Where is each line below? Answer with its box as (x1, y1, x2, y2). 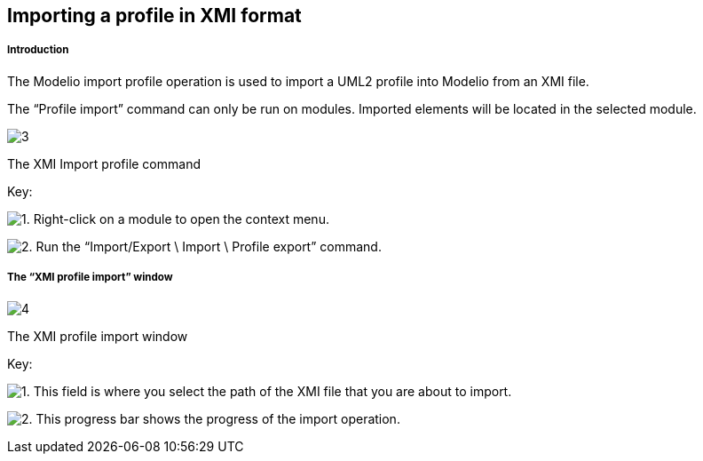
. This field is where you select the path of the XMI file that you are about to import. (26, 383, 512, 399)
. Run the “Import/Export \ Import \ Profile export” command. (28, 238, 382, 254)
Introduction (7, 44, 69, 57)
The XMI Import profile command (7, 155, 201, 171)
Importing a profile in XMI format (7, 4, 302, 27)
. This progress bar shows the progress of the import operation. (28, 410, 400, 426)
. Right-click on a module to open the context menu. (26, 211, 329, 227)
